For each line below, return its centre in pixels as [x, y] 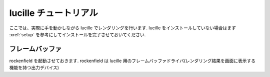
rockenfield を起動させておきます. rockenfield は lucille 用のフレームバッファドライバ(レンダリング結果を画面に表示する [132, 61]
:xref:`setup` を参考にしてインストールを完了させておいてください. [77, 34]
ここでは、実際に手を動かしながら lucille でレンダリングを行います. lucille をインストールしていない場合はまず [123, 28]
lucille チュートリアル [54, 13]
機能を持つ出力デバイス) [34, 68]
